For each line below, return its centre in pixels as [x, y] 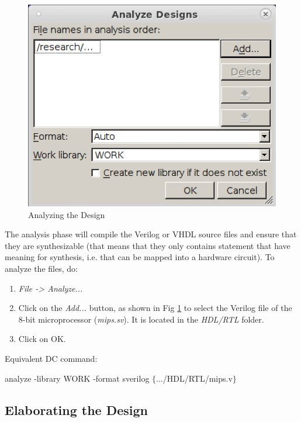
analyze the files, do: [41, 269]
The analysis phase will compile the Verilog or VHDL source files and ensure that [151, 234]
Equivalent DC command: [51, 358]
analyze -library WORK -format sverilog [77, 378]
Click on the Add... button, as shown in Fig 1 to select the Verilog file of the [155, 308]
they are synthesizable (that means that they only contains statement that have [148, 245]
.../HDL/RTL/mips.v [194, 378]
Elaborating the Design [77, 409]
